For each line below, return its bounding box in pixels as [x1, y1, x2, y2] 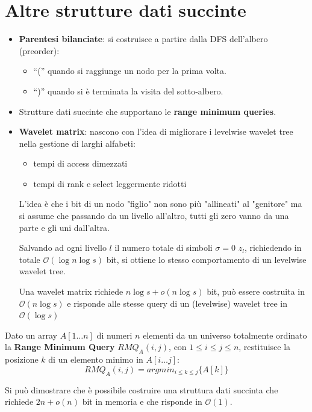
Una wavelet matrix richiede [19, 285, 123, 298]
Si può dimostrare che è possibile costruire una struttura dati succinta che [5, 383, 278, 396]
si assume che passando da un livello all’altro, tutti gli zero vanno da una [19, 209, 289, 222]
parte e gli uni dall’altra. [19, 221, 110, 233]
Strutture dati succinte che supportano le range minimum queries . [19, 105, 276, 117]
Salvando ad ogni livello [19, 241, 107, 254]
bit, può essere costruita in [207, 285, 305, 298]
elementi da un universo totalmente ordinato [143, 328, 307, 341]
